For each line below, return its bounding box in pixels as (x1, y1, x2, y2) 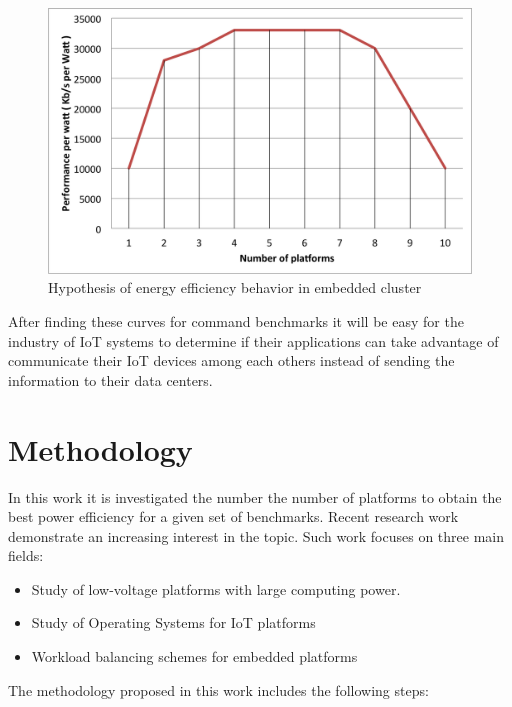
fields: (8, 545, 44, 566)
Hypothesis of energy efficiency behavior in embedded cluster (48, 277, 422, 298)
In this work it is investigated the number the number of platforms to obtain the (8, 486, 502, 507)
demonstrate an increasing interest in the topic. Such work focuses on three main (8, 525, 505, 546)
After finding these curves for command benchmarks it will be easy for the (8, 311, 464, 332)
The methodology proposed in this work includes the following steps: (8, 679, 429, 700)
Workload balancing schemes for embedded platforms (31, 646, 358, 667)
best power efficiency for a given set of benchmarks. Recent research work (8, 506, 459, 527)
